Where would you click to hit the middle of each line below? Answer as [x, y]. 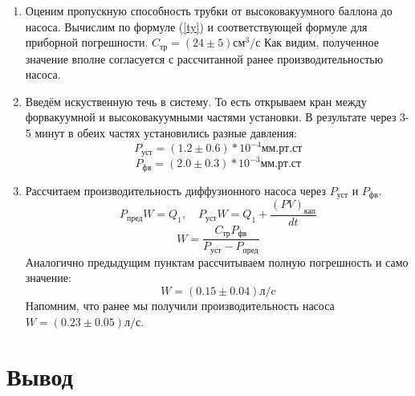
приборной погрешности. [87, 42]
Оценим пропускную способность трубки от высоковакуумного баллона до [209, 10]
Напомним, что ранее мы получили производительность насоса [180, 305]
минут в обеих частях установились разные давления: [166, 133]
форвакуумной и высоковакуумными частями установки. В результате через [211, 117]
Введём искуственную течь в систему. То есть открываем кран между [196, 101]
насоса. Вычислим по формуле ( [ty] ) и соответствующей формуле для [196, 26]
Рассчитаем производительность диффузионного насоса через [175, 190]
